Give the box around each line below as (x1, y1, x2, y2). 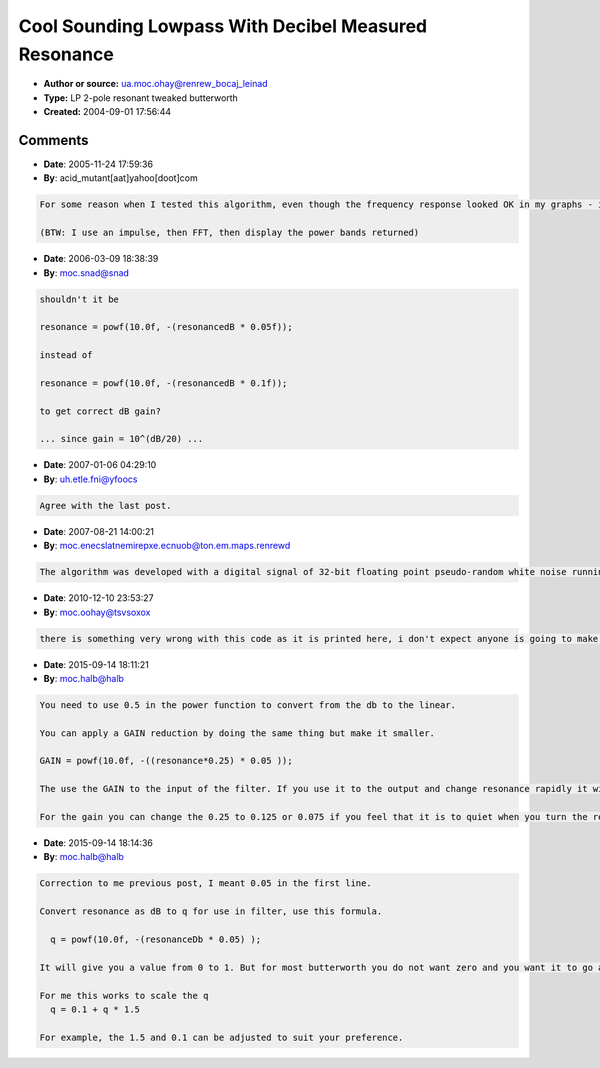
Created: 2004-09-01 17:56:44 (43, 106, 172, 118)
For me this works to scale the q (39, 990, 209, 1001)
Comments (18, 131, 89, 149)
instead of (39, 350, 93, 361)
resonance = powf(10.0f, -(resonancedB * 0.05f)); (39, 321, 294, 333)
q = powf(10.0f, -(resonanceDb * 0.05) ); (50, 933, 262, 945)
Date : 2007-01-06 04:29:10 (43, 459, 157, 471)
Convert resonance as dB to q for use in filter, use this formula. (39, 906, 383, 917)
